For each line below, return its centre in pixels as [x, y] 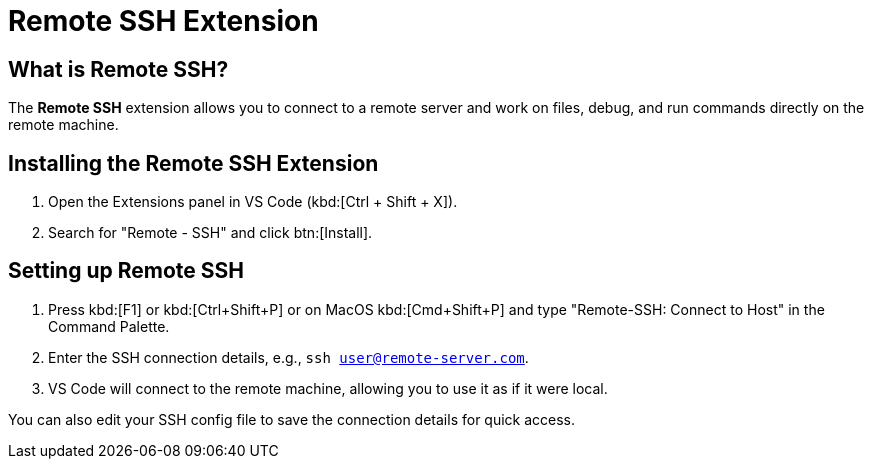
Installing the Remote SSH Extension [193, 163]
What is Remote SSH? [118, 69]
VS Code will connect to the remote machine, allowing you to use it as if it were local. [328, 388]
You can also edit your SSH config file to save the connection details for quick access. [292, 419]
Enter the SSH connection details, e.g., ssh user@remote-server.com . [288, 357]
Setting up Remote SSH [126, 271]
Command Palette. [109, 326]
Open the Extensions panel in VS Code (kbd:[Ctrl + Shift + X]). [253, 202]
